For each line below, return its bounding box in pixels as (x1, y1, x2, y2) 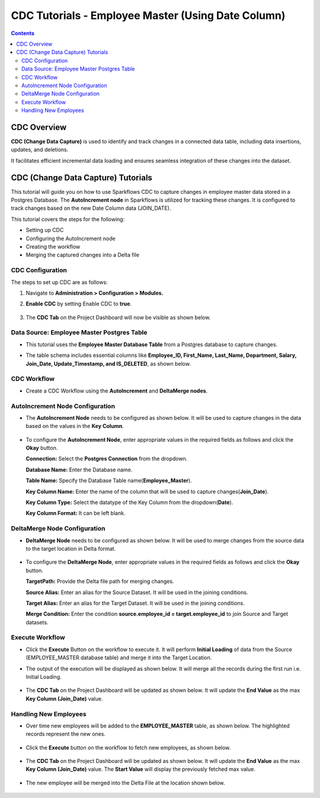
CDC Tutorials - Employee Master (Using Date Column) (11, 9, 286, 22)
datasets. (25, 618, 49, 625)
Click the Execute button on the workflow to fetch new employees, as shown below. (25, 744, 231, 751)
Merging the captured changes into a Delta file (25, 251, 139, 258)
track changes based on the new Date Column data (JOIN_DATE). (11, 205, 171, 212)
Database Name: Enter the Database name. (25, 466, 133, 473)
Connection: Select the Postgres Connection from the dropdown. (25, 455, 188, 462)
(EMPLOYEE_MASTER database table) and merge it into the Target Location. (25, 654, 212, 661)
